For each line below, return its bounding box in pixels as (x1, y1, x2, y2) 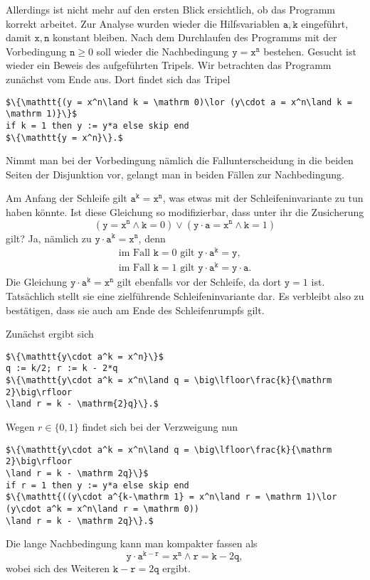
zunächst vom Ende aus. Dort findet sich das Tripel (6, 71, 231, 86)
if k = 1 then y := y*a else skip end (6, 120, 189, 131)
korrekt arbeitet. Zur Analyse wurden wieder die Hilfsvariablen (6, 16, 280, 31)
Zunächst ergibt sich (6, 326, 94, 341)
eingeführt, (301, 16, 349, 31)
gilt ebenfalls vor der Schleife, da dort (117, 274, 282, 289)
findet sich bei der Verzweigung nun (82, 419, 238, 434)
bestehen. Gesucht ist (263, 43, 356, 58)
